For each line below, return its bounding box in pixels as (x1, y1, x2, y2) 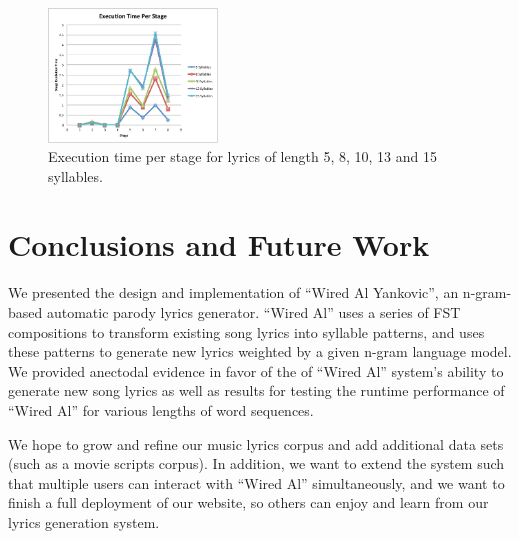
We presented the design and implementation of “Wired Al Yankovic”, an (8, 282, 459, 303)
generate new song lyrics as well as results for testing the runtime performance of (8, 380, 505, 401)
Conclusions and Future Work (8, 224, 430, 265)
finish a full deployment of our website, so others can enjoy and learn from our (8, 492, 489, 513)
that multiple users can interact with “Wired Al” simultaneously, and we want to (8, 472, 505, 493)
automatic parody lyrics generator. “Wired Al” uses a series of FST (46, 302, 461, 322)
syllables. (48, 165, 103, 186)
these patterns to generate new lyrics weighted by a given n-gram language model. (8, 341, 512, 362)
